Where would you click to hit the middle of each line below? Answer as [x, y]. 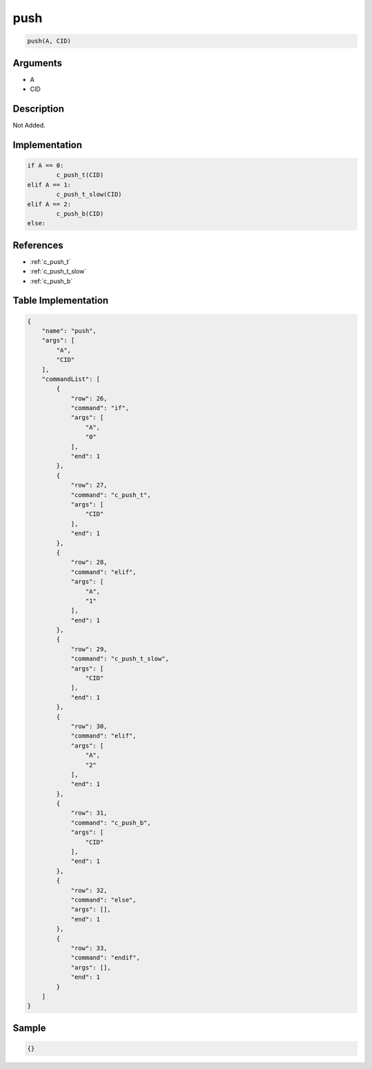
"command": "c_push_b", [111, 823]
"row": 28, [89, 562]
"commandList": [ [71, 379]
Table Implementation [61, 301]
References [38, 245]
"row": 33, [89, 948]
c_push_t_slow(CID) [89, 194]
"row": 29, [89, 649]
